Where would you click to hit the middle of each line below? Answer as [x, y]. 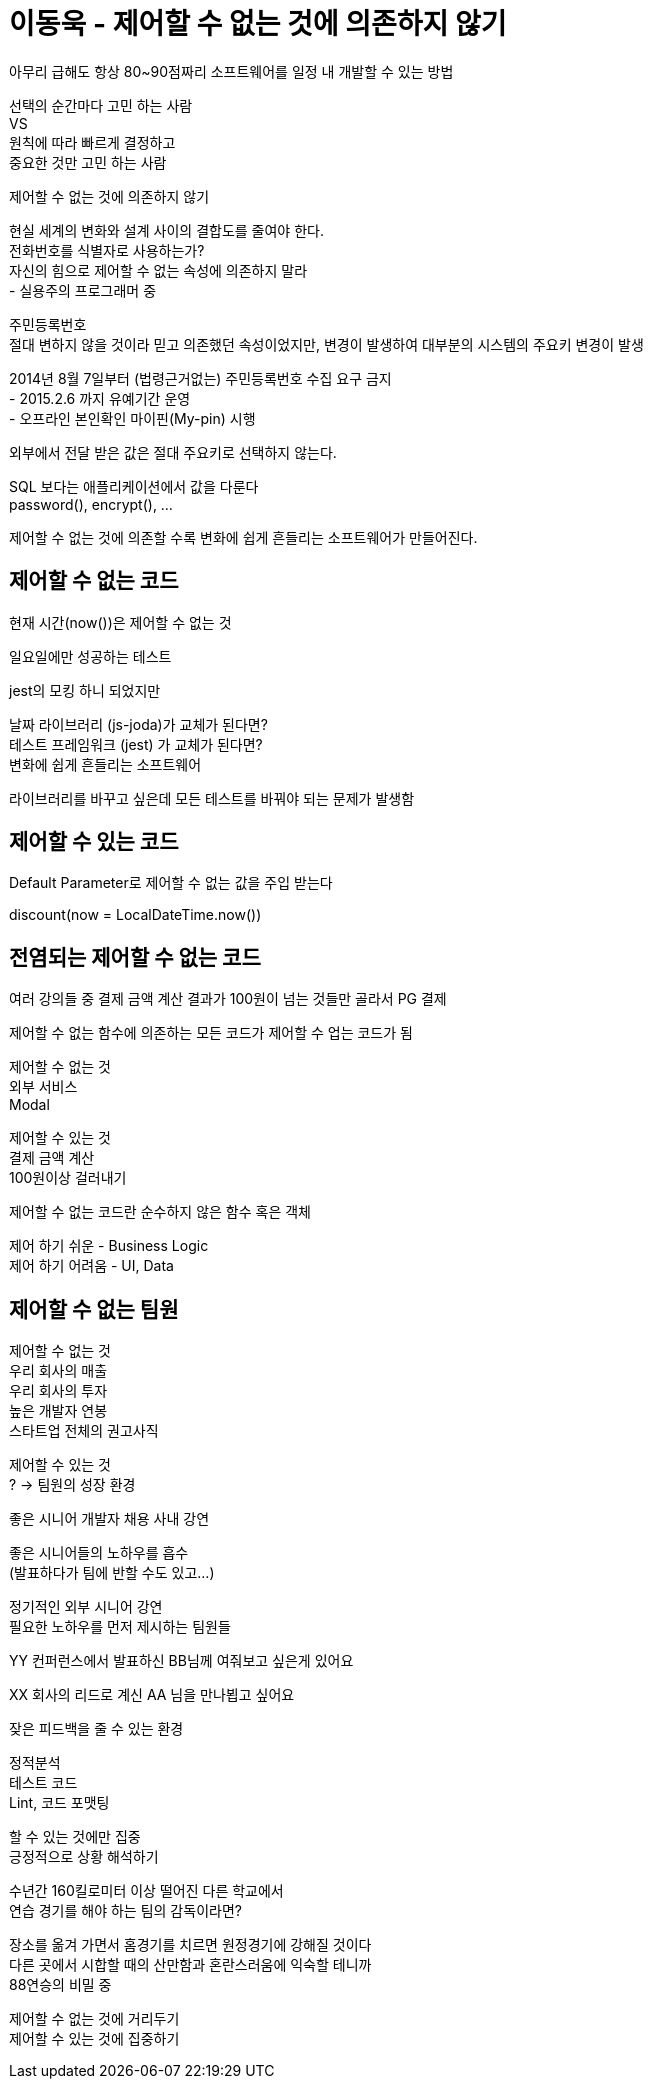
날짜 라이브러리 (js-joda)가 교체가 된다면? [138, 724]
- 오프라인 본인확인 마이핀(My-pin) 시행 [132, 418]
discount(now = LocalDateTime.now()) [135, 915]
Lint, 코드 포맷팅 [59, 1803]
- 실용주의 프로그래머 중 [83, 290]
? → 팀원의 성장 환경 [72, 1485]
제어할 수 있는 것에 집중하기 [94, 2039]
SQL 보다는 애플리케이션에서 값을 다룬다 [134, 486]
